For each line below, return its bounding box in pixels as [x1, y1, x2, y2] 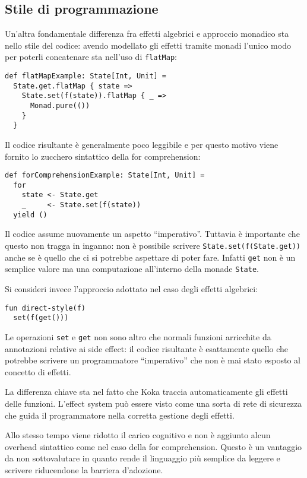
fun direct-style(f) [5, 303, 86, 312]
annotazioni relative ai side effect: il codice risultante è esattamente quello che [5, 342, 289, 354]
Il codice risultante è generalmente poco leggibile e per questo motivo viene [5, 138, 278, 150]
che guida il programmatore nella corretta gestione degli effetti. [5, 409, 235, 421]
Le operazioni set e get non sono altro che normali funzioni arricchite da [5, 330, 271, 343]
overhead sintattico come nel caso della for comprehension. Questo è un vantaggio [5, 440, 302, 452]
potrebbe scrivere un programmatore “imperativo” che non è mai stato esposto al [5, 354, 300, 366]
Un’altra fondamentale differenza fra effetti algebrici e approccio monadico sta [5, 27, 289, 40]
